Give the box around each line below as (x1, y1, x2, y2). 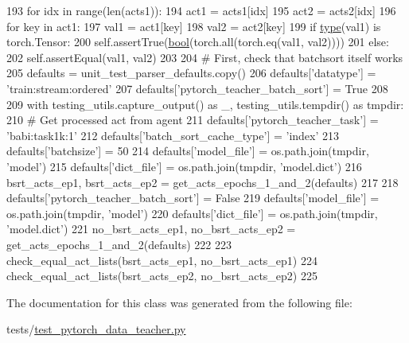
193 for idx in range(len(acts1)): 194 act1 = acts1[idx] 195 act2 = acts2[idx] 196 (6, 2, 396, 18)
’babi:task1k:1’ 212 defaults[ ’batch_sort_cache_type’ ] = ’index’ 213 (6, 127, 340, 143)
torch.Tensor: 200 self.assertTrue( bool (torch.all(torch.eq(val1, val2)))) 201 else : (6, 33, 389, 50)
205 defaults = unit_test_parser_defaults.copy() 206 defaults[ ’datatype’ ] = (6, 64, 376, 81)
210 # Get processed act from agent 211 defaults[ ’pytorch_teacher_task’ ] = (6, 111, 379, 128)
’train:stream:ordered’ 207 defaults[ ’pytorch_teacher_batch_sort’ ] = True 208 (6, 80, 388, 96)
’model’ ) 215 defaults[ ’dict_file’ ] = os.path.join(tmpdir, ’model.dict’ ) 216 (6, 158, 362, 174)
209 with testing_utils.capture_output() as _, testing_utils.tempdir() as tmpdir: (6, 95, 404, 112)
